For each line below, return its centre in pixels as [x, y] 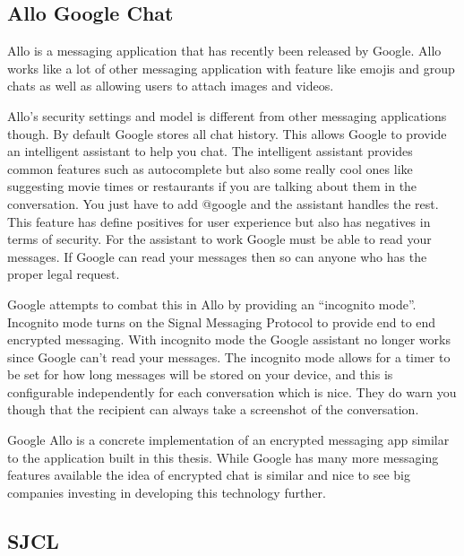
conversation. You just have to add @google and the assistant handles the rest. [223, 203]
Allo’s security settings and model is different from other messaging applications [227, 115]
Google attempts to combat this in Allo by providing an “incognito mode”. [212, 304]
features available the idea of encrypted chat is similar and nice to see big [209, 475]
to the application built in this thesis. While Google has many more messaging [223, 457]
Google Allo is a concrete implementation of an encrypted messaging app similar [228, 440]
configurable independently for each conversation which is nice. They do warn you [232, 391]
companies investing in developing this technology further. [167, 492]
